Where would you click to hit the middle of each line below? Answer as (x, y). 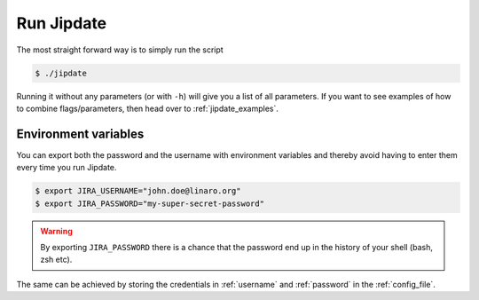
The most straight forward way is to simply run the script (120, 50)
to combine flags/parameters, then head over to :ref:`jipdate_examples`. (148, 108)
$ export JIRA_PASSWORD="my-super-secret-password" (150, 203)
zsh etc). (56, 260)
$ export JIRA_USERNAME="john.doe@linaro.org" (138, 191)
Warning (56, 231)
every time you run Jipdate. (67, 168)
